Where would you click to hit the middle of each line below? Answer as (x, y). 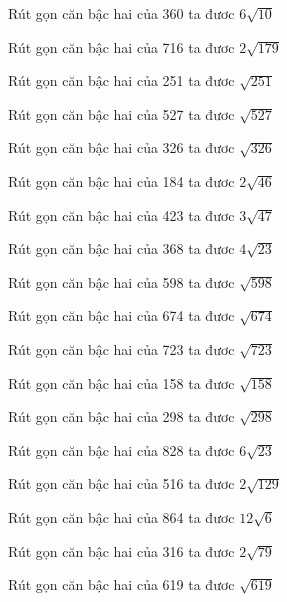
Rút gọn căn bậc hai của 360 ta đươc (121, 13)
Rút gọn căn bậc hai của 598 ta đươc (121, 281)
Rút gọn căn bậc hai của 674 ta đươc (121, 315)
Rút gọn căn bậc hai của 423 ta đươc (121, 214)
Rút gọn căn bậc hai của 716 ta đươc (121, 46)
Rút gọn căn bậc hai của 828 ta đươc (121, 449)
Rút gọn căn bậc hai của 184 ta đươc (121, 180)
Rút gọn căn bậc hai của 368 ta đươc (121, 248)
